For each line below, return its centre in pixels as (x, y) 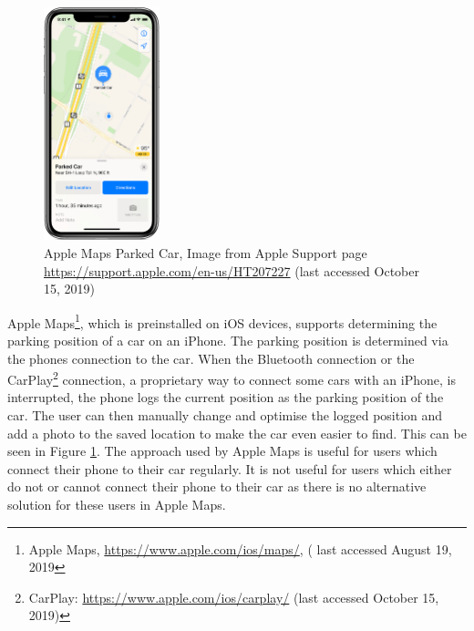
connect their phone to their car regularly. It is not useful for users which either (230, 468)
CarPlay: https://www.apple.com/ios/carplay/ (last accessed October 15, (234, 597)
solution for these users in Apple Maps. (117, 504)
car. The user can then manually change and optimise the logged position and (225, 415)
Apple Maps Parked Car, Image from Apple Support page (206, 252)
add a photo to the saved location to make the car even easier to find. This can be (237, 433)
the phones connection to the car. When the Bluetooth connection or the (211, 358)
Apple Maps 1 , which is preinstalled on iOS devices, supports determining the (222, 321)
